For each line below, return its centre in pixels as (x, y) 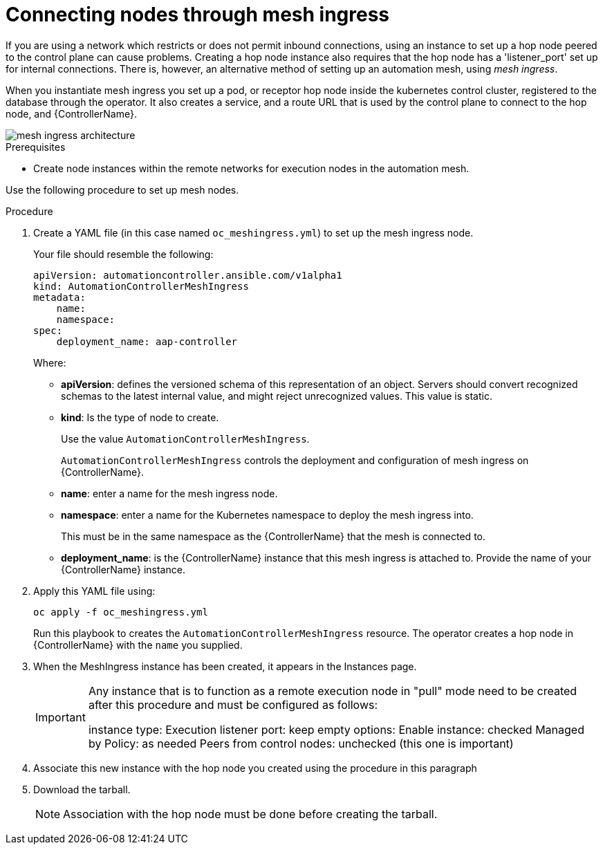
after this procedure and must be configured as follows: (233, 704)
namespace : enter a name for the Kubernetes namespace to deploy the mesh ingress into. (267, 515)
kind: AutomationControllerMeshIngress (141, 286)
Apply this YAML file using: (94, 591)
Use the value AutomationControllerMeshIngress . (185, 438)
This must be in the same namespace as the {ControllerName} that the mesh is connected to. (273, 536)
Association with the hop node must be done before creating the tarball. (250, 814)
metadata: (59, 297)
